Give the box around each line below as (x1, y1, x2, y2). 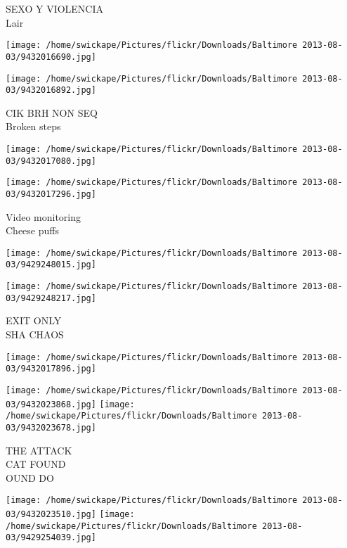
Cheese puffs (6, 223, 59, 238)
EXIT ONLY (6, 313, 62, 328)
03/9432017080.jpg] (6, 155, 96, 166)
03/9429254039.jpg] (6, 533, 96, 543)
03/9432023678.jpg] (6, 422, 96, 433)
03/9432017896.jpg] (6, 364, 96, 374)
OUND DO (6, 470, 54, 485)
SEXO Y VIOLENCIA (6, 1, 104, 15)
